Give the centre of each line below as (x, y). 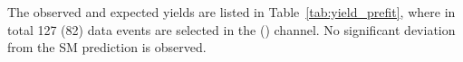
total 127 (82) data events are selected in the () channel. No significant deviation (231, 29)
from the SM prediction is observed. (107, 47)
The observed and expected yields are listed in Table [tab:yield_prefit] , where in (231, 12)
